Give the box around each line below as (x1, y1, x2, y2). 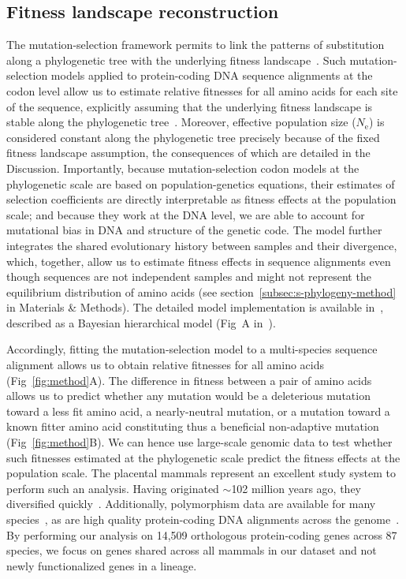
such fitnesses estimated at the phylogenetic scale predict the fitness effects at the (6, 449, 400, 465)
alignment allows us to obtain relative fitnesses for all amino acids (6, 357, 325, 373)
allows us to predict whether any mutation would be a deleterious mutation (6, 387, 371, 404)
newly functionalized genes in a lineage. (6, 557, 197, 573)
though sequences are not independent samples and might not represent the (6, 268, 371, 285)
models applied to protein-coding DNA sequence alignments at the (50, 67, 373, 84)
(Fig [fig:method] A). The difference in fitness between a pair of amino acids (6, 372, 372, 388)
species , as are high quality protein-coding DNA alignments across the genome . (6, 511, 400, 528)
